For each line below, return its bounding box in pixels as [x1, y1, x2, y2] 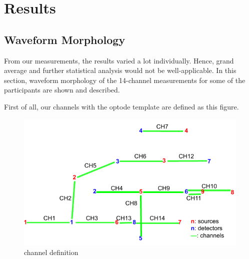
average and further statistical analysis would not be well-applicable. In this [4, 65, 236, 75]
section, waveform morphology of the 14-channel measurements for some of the [4, 74, 245, 85]
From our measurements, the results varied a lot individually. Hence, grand [4, 55, 234, 65]
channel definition [24, 247, 78, 257]
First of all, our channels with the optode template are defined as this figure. [4, 101, 239, 111]
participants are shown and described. [4, 84, 120, 95]
